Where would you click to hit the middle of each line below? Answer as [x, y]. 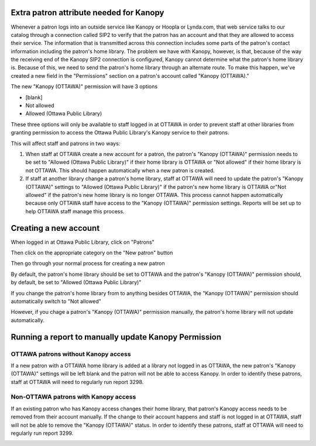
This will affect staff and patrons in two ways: [66, 143]
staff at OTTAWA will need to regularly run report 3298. [77, 382]
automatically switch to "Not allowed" [56, 301]
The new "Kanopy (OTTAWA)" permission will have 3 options [84, 87]
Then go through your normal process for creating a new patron [88, 264]
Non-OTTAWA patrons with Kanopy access [73, 397]
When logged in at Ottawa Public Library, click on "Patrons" [83, 242]
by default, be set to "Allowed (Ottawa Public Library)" [76, 282]
